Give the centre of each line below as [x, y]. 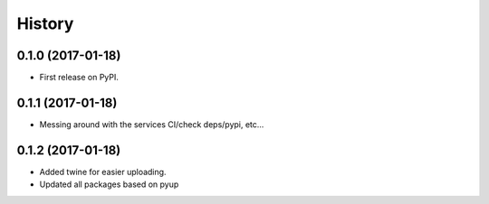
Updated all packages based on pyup [109, 184]
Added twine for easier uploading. [103, 172]
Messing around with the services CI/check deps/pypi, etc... [152, 124]
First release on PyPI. [79, 78]
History [45, 23]
